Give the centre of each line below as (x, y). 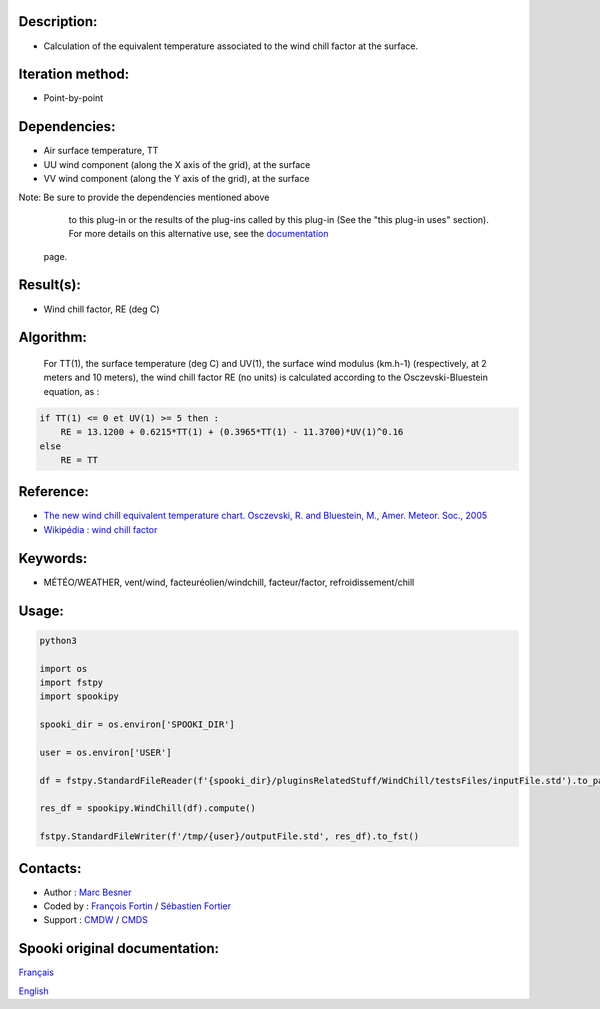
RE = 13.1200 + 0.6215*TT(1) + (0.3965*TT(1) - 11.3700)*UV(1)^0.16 (232, 432)
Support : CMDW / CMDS (96, 920)
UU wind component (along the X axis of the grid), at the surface (177, 164)
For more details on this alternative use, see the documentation (198, 234)
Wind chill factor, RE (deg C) (101, 309)
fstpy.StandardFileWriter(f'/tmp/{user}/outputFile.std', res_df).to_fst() (229, 836)
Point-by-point (73, 98)
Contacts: (50, 868)
